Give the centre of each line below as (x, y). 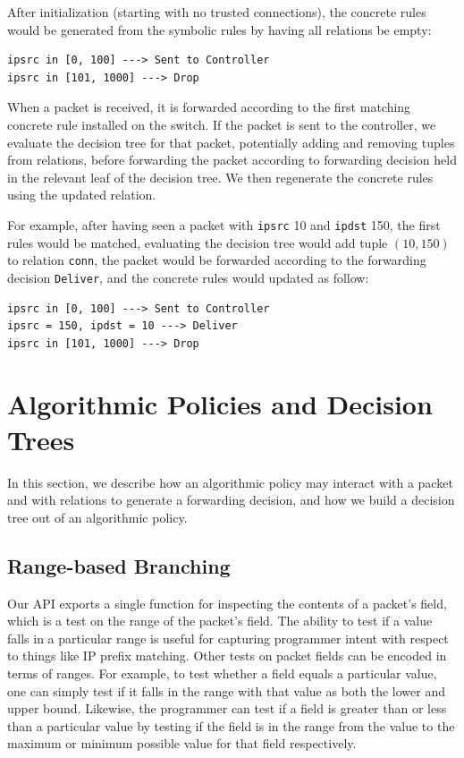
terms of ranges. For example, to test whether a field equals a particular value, (222, 673)
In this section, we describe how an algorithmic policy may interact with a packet (230, 482)
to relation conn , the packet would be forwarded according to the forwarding (217, 260)
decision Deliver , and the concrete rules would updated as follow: (188, 277)
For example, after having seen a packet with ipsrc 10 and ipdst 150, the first (224, 224)
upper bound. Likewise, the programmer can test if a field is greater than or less (227, 708)
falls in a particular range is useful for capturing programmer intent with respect (228, 638)
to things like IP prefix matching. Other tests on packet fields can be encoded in (227, 656)
